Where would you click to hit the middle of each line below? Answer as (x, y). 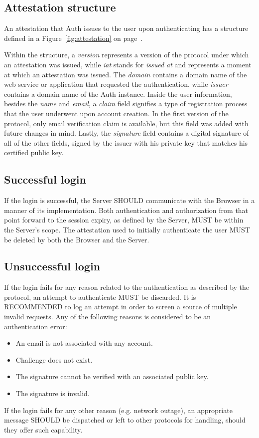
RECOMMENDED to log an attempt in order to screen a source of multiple (121, 307)
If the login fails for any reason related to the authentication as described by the (127, 287)
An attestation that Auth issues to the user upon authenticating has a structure (126, 28)
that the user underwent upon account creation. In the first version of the (116, 113)
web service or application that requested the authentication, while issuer (116, 84)
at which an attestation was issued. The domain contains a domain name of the (126, 74)
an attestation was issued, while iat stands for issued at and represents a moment (128, 64)
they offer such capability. (43, 429)
